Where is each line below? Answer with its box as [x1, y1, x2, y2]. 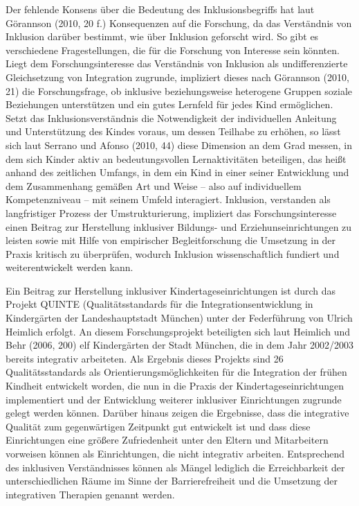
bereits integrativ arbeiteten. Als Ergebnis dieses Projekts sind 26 [6, 351, 284, 365]
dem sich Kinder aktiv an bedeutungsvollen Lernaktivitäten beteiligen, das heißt [6, 151, 347, 166]
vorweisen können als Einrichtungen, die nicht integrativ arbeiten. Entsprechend [6, 446, 345, 460]
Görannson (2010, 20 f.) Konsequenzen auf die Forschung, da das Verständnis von [6, 15, 352, 30]
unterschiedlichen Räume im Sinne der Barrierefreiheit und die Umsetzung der [6, 473, 338, 488]
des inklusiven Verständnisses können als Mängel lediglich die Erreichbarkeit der [6, 460, 345, 474]
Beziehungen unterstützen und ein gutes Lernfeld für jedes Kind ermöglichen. [6, 97, 333, 112]
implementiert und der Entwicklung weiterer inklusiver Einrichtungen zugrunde [6, 392, 342, 406]
